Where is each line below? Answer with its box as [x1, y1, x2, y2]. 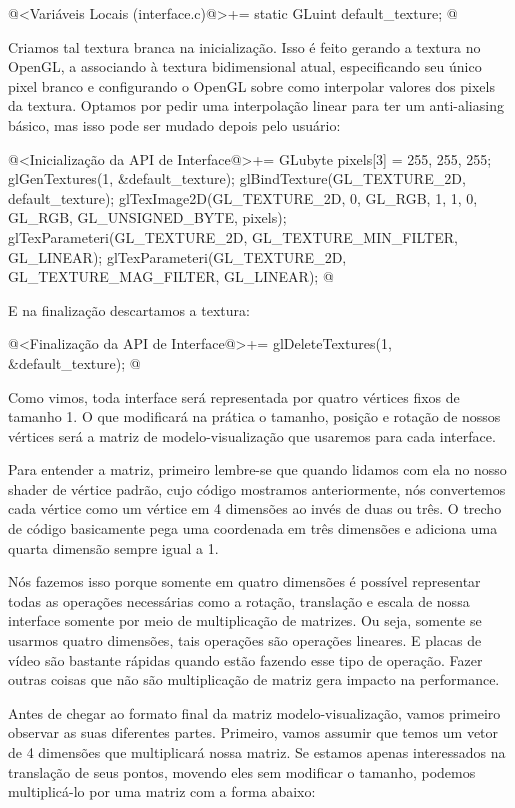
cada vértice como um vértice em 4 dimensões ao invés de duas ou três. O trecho [8, 498, 502, 519]
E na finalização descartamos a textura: [8, 299, 250, 320]
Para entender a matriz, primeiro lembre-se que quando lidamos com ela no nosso [8, 459, 507, 480]
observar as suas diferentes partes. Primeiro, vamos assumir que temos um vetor [8, 722, 499, 743]
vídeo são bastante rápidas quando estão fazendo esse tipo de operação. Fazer [8, 649, 483, 670]
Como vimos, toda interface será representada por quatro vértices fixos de [8, 386, 460, 407]
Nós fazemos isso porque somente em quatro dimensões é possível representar [8, 571, 481, 592]
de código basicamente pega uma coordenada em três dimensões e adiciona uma [8, 518, 498, 539]
